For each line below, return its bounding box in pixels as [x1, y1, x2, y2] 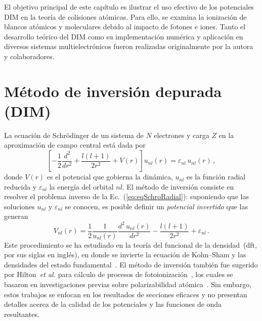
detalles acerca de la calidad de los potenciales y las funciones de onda [4, 299, 222, 309]
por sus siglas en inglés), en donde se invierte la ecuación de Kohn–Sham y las [4, 249, 246, 260]
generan [4, 211, 28, 221]
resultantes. [4, 308, 39, 319]
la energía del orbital [49, 181, 114, 192]
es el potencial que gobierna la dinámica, [47, 171, 173, 182]
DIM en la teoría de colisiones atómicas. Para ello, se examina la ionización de [4, 11, 247, 22]
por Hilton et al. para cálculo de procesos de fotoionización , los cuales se [4, 269, 233, 280]
